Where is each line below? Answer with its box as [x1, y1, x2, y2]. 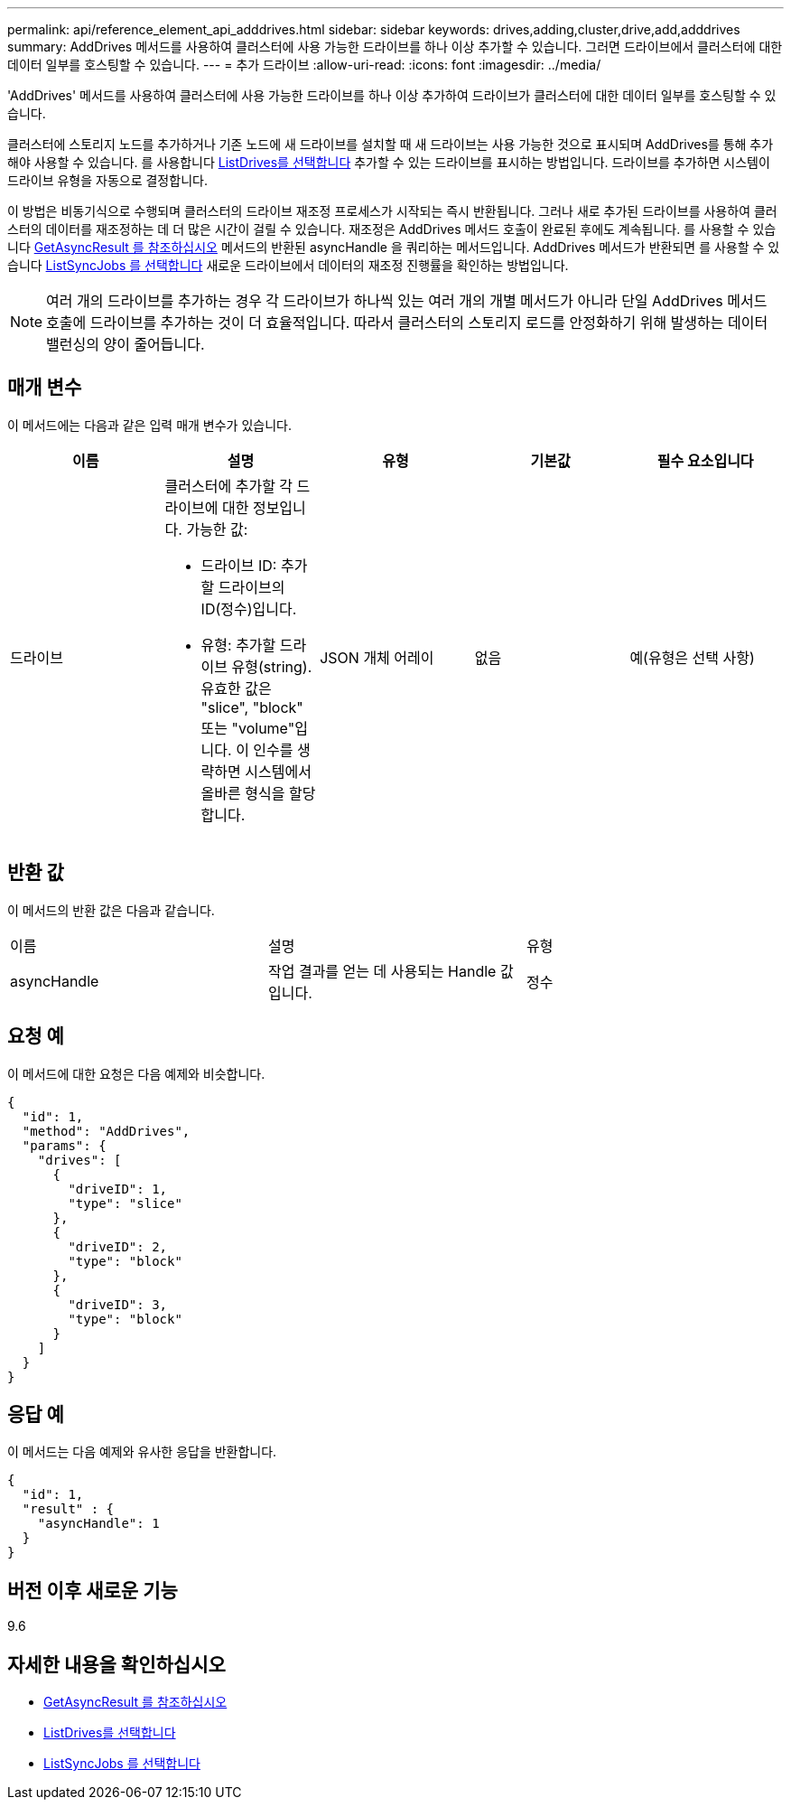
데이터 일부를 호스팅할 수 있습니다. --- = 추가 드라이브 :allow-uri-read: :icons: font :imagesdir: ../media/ [7, 57, 601, 72]
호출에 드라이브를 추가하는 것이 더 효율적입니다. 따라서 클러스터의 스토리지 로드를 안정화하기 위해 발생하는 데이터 [46, 314, 768, 332]
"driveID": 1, [68, 1181, 168, 1196]
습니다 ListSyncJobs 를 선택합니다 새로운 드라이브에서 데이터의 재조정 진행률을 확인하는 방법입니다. [7, 257, 569, 273]
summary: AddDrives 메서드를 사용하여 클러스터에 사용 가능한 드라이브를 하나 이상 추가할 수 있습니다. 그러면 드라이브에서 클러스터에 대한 [7, 39, 783, 54]
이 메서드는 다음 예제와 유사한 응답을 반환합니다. [7, 1444, 277, 1460]
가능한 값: [186, 520, 248, 538]
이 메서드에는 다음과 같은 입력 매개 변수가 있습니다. [7, 417, 292, 433]
